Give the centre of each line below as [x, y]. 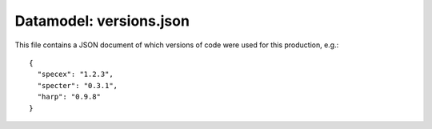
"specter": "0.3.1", [78, 85]
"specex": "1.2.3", [75, 75]
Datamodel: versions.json [102, 21]
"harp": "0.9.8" [69, 97]
